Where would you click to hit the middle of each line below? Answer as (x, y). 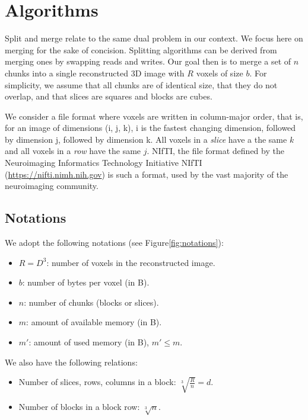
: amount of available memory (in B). (94, 322)
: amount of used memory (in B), (89, 342)
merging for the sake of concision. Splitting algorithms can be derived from (141, 49)
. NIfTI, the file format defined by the (215, 151)
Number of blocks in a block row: (79, 407)
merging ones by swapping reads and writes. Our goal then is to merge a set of (148, 61)
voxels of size (220, 73)
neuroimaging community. (52, 186)
